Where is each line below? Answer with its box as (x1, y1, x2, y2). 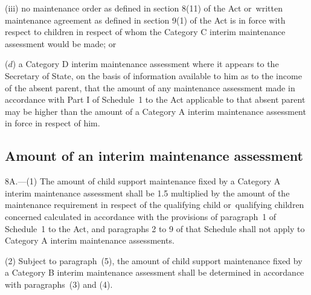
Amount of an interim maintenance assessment (5, 146, 303, 165)
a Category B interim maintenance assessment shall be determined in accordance (5, 266, 304, 279)
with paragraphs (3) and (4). (5, 277, 113, 290)
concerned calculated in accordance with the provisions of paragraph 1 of (5, 210, 277, 222)
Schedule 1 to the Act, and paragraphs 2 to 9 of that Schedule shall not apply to (5, 222, 305, 235)
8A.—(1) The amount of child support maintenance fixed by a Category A (5, 175, 281, 187)
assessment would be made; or (5, 37, 117, 50)
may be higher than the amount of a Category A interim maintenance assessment (5, 105, 306, 117)
